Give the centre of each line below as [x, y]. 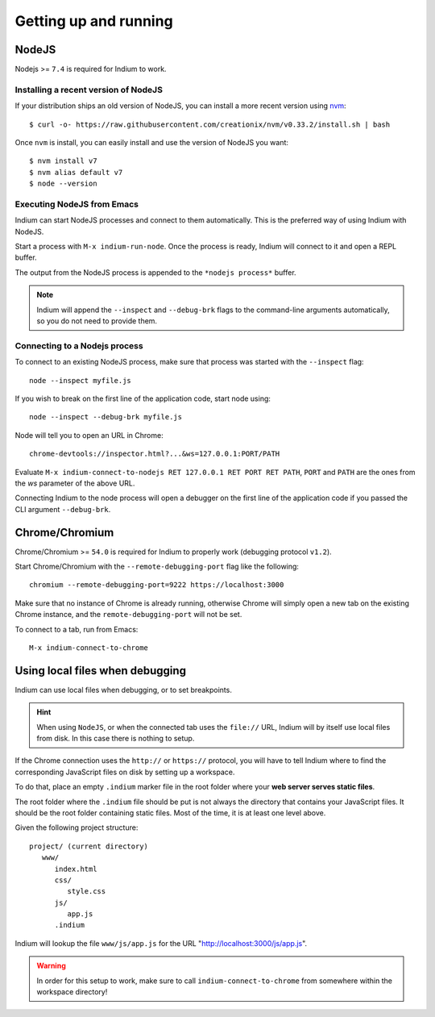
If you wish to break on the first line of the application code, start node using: [143, 398]
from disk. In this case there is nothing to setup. [116, 739]
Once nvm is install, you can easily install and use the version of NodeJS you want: [152, 142]
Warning [51, 966]
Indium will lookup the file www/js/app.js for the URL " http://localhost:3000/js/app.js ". [161, 943]
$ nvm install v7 [63, 161]
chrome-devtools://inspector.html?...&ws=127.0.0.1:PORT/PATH [155, 454]
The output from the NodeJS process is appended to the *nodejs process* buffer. [156, 272]
